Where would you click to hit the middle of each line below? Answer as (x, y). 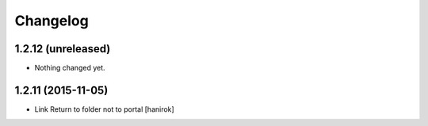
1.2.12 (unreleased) (63, 49)
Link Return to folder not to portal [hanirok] (104, 109)
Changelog (52, 21)
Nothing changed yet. (70, 68)
